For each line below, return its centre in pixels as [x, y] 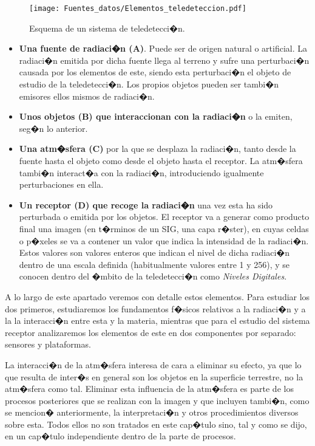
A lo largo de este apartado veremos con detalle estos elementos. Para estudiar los [157, 296]
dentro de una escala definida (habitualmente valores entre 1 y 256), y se [154, 264]
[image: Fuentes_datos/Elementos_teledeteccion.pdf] [138, 9]
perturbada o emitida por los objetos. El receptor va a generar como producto [164, 217]
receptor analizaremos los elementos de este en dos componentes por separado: [151, 332]
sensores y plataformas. [48, 344]
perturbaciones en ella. [61, 184]
